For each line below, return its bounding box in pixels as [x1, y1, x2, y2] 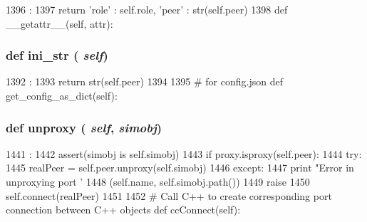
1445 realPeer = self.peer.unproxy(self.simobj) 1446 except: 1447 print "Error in [6, 160, 354, 175]
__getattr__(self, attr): [6, 16, 113, 31]
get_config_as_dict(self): [6, 88, 118, 102]
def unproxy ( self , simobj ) [6, 118, 162, 136]
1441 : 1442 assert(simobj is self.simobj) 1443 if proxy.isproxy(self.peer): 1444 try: [6, 146, 362, 161]
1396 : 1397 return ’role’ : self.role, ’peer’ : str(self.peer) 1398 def [6, 2, 288, 16]
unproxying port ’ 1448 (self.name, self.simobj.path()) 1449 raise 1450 [6, 174, 310, 189]
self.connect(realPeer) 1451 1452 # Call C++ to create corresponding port [6, 188, 332, 203]
